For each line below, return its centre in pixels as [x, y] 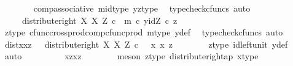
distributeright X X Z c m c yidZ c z [100, 20]
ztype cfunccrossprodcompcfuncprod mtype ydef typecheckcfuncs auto [144, 32]
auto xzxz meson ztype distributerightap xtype [131, 56]
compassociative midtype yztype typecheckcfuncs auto [142, 8]
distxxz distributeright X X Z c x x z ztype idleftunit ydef [146, 44]
